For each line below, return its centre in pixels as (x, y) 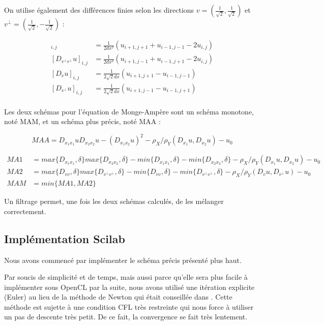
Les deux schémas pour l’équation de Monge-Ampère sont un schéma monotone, (129, 111)
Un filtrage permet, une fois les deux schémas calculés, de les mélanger (114, 201)
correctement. (25, 211)
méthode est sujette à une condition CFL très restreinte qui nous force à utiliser (129, 306)
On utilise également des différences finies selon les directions (99, 10)
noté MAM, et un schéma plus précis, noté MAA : (82, 121)
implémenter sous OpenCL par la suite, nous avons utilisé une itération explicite (129, 287)
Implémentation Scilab (65, 238)
